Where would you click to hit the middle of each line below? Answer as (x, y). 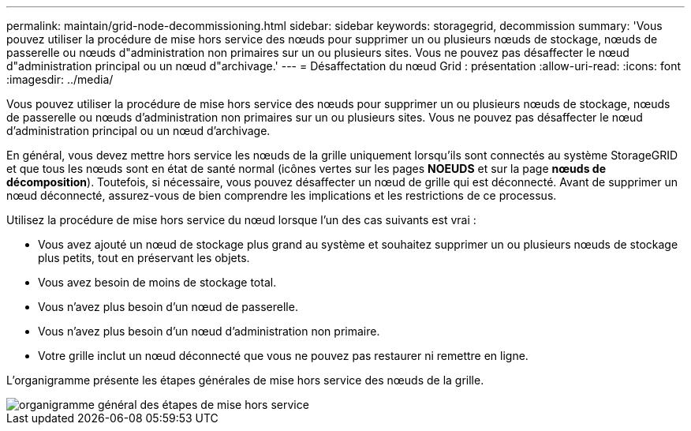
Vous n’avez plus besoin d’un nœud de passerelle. (168, 307)
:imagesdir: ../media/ (60, 79)
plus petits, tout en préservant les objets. (144, 258)
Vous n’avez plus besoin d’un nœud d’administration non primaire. (209, 331)
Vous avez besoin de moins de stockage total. (157, 282)
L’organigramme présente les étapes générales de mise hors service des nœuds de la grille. (245, 380)
